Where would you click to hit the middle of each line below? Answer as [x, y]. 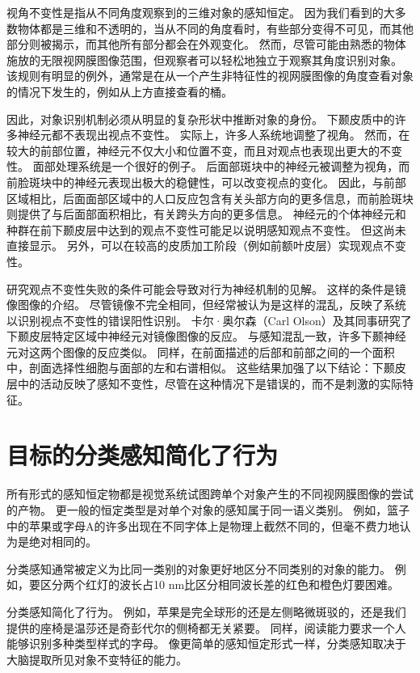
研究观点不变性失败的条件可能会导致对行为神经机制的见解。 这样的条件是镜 [206, 288]
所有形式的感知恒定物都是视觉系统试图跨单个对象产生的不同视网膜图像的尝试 [210, 494]
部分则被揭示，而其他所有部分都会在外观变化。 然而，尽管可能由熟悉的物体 [206, 44]
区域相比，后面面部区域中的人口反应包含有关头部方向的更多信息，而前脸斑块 [210, 198]
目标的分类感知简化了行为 [143, 455]
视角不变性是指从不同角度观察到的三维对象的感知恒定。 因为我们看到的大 [201, 12]
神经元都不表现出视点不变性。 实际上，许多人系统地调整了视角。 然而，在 [214, 135]
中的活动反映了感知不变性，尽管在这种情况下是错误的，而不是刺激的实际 [210, 384]
